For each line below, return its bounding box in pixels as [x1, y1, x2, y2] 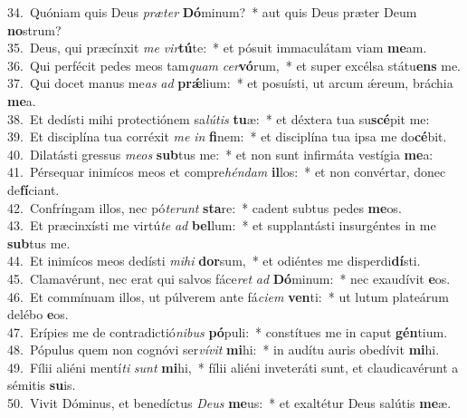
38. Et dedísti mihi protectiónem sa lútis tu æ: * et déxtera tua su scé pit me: [7, 109, 430, 128]
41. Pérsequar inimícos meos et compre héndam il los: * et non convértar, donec [7, 162, 446, 181]
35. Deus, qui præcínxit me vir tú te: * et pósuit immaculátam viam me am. [7, 38, 427, 57]
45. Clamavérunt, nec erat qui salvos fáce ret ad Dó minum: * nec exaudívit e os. [7, 268, 451, 287]
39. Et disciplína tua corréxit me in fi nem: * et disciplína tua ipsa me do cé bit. [7, 127, 447, 146]
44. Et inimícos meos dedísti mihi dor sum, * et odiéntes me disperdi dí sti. [7, 251, 421, 270]
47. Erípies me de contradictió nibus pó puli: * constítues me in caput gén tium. [7, 322, 448, 341]
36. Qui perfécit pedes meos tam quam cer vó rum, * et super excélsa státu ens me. [7, 55, 461, 74]
